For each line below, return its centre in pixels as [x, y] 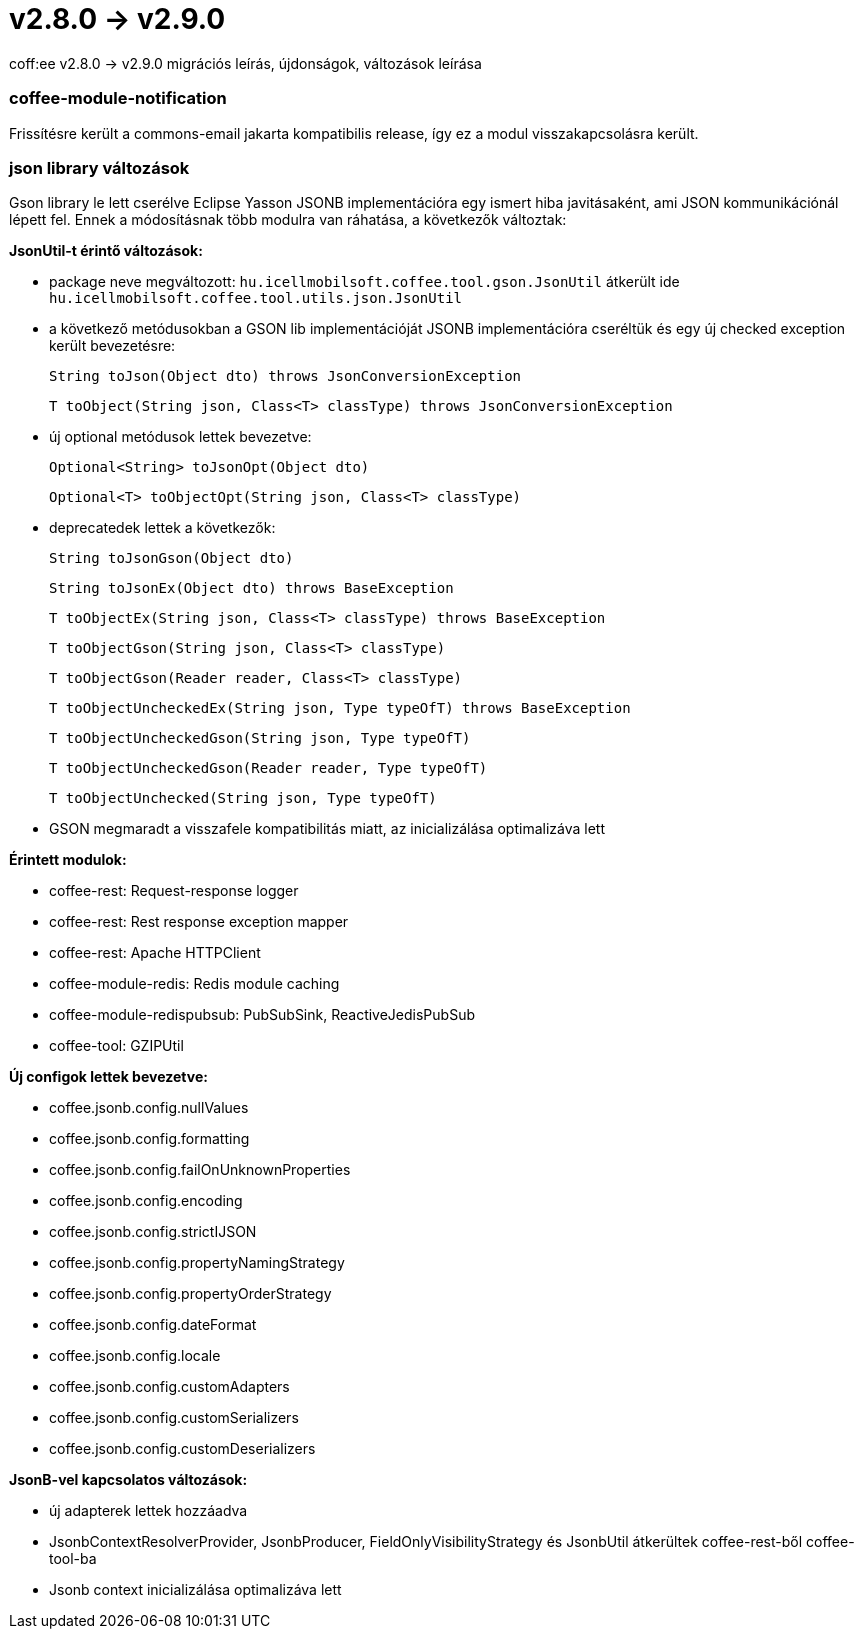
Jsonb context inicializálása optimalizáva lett [195, 1590]
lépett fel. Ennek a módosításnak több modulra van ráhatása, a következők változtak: [288, 220]
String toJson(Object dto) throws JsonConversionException [285, 376]
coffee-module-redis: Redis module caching [194, 984]
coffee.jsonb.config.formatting [149, 1139]
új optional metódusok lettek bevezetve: [180, 437]
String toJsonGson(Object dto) [171, 558]
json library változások [99, 167]
